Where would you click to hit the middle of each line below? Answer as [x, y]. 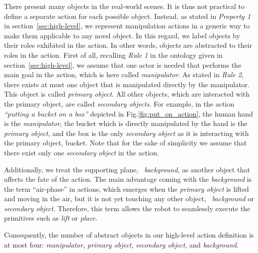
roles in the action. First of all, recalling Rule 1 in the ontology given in [114, 55]
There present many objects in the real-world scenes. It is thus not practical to [125, 6]
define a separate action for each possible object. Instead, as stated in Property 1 [128, 16]
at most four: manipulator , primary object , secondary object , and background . [121, 244]
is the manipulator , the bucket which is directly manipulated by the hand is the [126, 123]
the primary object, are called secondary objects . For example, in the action [119, 103]
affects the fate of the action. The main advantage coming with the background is [128, 179]
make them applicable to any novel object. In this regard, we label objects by [122, 35]
